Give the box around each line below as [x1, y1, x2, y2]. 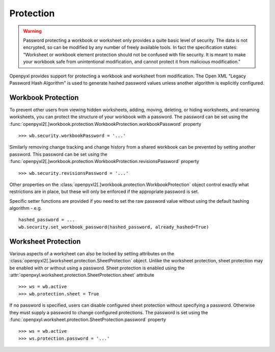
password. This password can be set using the [9, 151, 107, 157]
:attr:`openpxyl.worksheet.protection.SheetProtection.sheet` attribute [9, 272, 155, 278]
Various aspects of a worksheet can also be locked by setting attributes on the [9, 250, 174, 257]
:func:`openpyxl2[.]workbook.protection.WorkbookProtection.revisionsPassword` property [9, 158, 200, 165]
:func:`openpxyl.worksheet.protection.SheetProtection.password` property [9, 316, 167, 322]
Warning [23, 28, 42, 34]
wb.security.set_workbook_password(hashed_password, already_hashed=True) [18, 224, 209, 230]
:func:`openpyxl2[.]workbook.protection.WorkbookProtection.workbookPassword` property [9, 121, 202, 127]
